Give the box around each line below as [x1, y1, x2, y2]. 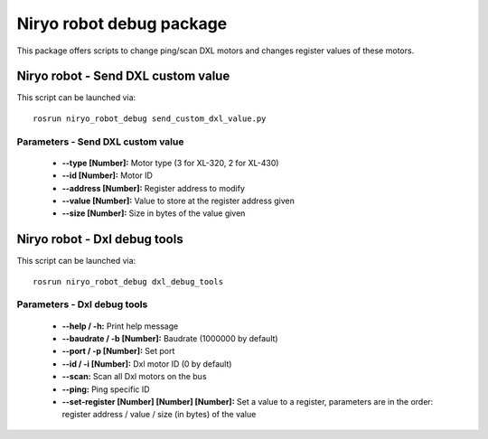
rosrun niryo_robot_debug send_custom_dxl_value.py [33, 113, 267, 124]
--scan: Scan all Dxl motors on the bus [61, 371, 207, 382]
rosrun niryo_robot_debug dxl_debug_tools [33, 276, 224, 286]
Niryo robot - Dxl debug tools [16, 231, 184, 248]
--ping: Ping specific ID [61, 384, 150, 395]
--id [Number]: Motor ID [61, 170, 154, 181]
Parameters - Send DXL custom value [16, 135, 184, 148]
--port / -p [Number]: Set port [61, 346, 175, 357]
